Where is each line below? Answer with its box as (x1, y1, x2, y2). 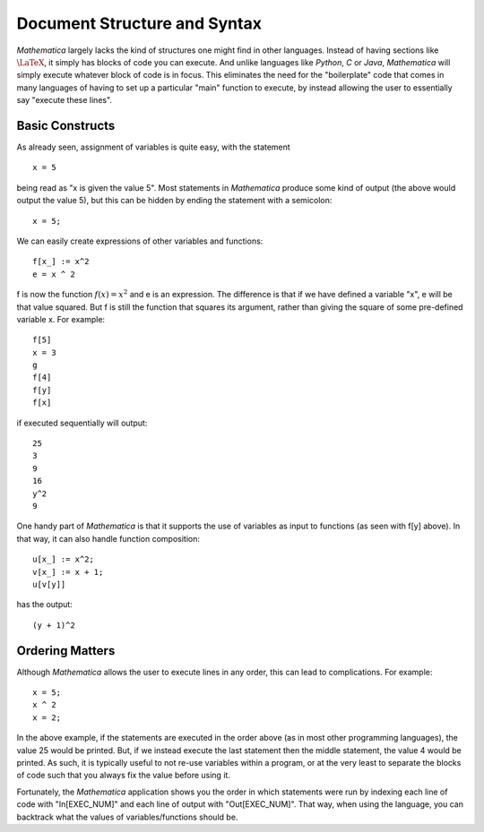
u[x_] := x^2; (32, 554, 94, 564)
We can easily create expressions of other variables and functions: (16, 236, 264, 246)
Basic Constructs (16, 117, 116, 133)
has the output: (16, 599, 73, 610)
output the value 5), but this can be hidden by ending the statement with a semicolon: (16, 195, 333, 206)
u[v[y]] (32, 579, 66, 589)
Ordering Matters (16, 643, 116, 658)
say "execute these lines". (16, 95, 112, 106)
